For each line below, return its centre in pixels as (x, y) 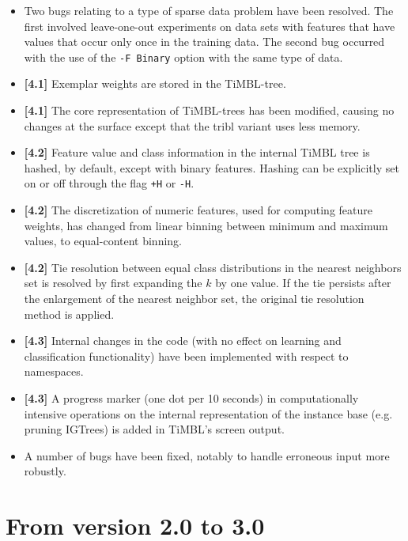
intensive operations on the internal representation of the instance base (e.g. (208, 413)
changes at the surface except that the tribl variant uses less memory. (192, 125)
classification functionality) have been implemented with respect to (186, 356)
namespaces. (54, 371)
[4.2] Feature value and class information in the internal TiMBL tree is (197, 152)
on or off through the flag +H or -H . (109, 183)
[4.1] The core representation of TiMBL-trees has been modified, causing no (209, 110)
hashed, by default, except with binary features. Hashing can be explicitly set (212, 167)
